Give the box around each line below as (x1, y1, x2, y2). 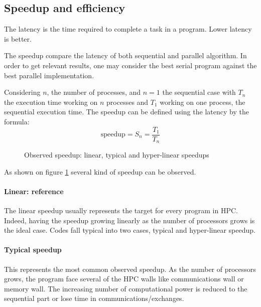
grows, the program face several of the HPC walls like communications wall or (4, 273, 244, 284)
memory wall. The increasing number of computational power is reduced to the (4, 283, 247, 293)
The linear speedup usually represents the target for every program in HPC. (4, 205, 238, 216)
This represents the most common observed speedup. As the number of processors (4, 263, 256, 274)
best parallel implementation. (4, 70, 94, 80)
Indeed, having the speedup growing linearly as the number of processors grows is (4, 215, 255, 225)
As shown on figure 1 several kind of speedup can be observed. (4, 166, 196, 177)
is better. (4, 33, 32, 44)
